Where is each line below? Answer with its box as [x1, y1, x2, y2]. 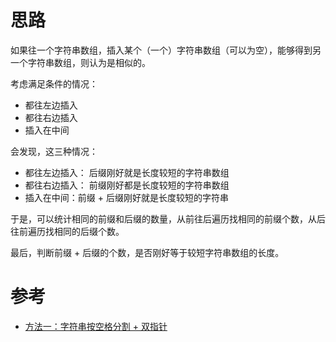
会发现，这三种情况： [10, 145, 98, 157]
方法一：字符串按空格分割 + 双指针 [24, 320, 168, 332]
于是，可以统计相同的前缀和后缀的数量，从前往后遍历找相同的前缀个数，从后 [10, 212, 326, 225]
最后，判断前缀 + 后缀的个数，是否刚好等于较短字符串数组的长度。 [10, 246, 285, 258]
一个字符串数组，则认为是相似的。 [10, 56, 151, 68]
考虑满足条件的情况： [10, 77, 98, 90]
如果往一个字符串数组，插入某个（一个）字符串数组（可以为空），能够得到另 [10, 44, 322, 56]
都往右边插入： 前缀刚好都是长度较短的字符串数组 [24, 179, 230, 191]
